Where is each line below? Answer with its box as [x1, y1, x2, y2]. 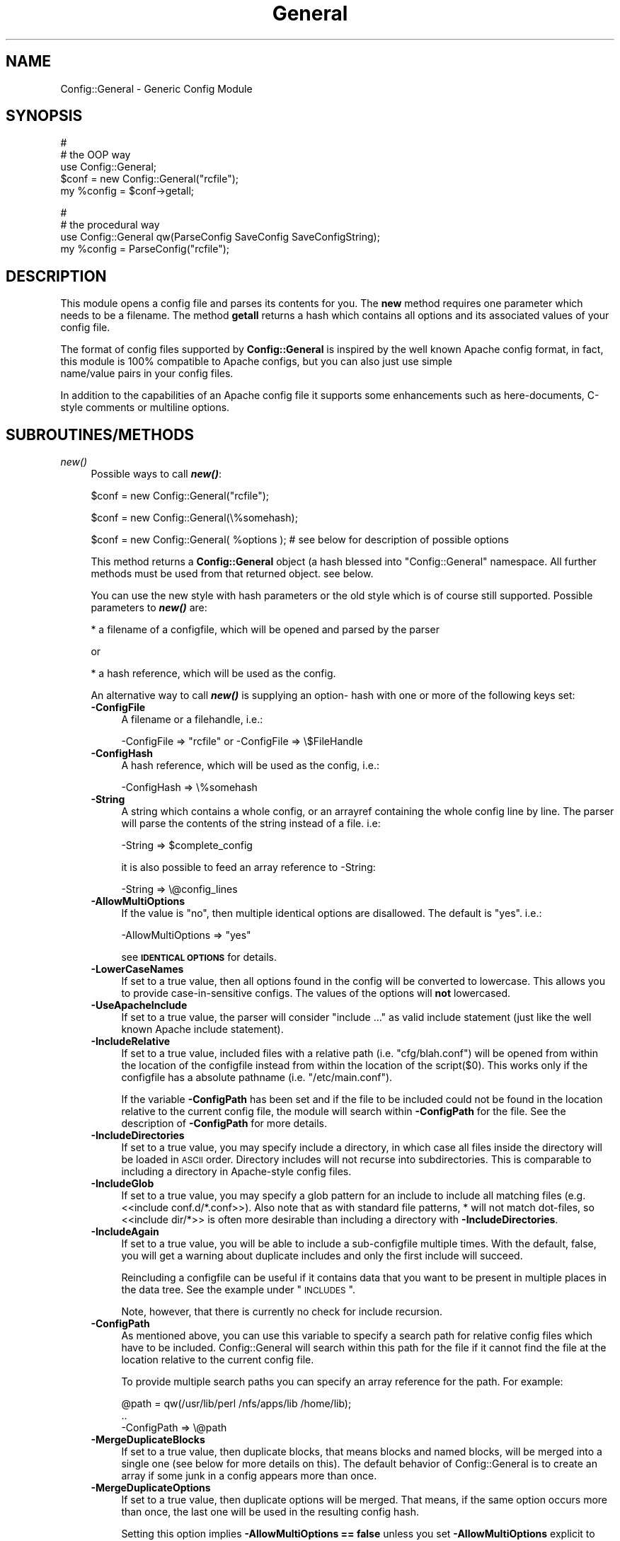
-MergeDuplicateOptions [91, 1482, 211, 1494]
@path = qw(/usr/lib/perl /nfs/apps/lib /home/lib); [121, 1397, 352, 1410]
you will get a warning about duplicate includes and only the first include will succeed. [121, 1249, 523, 1262]
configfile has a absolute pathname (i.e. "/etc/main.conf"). [121, 1071, 393, 1084]
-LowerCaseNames [91, 963, 184, 976]
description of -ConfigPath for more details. [121, 1117, 327, 1130]
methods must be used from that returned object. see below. [91, 567, 374, 580]
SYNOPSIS [6, 107, 83, 125]
